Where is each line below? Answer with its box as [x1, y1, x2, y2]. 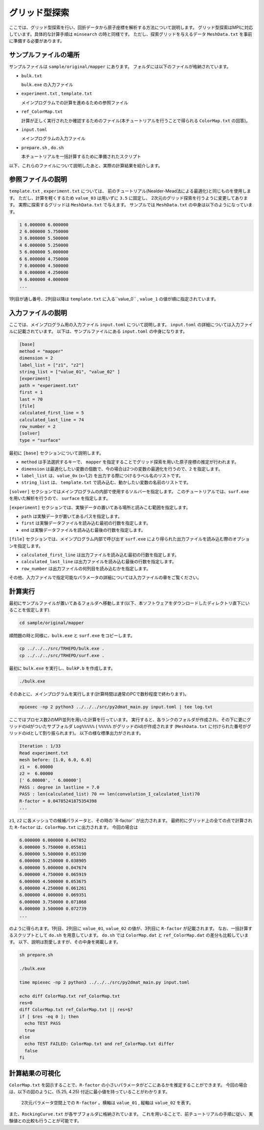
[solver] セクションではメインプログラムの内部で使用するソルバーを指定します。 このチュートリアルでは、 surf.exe [9, 488, 249, 494]
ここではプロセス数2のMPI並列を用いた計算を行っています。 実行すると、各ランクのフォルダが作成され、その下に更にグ [9, 717, 251, 723]
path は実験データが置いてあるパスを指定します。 [21, 513, 122, 519]
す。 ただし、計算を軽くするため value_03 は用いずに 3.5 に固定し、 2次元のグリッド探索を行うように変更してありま [9, 195, 248, 201]
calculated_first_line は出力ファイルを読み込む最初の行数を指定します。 [21, 552, 179, 558]
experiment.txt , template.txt [21, 90, 92, 96]
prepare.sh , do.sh [21, 144, 64, 150]
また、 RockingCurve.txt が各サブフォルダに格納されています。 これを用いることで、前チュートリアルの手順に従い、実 [9, 1111, 253, 1117]
